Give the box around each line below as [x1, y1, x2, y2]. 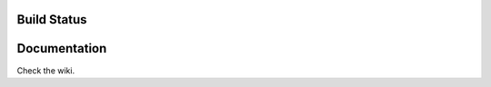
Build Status [16, 12, 87, 27]
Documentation [16, 41, 107, 56]
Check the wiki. [16, 64, 75, 76]
